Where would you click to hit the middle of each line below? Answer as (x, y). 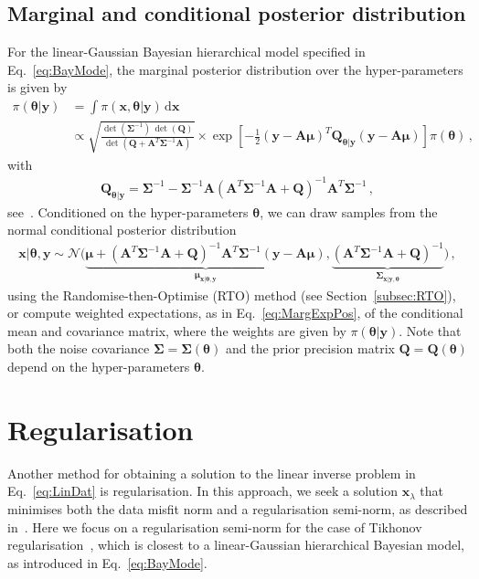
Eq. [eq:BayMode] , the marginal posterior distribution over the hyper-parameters (235, 69)
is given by (37, 87)
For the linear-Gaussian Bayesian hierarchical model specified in (186, 52)
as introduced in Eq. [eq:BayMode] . (107, 562)
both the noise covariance (79, 348)
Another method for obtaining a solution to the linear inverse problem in (212, 473)
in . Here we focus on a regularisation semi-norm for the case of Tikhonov (215, 526)
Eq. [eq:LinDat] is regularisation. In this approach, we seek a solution (202, 491)
